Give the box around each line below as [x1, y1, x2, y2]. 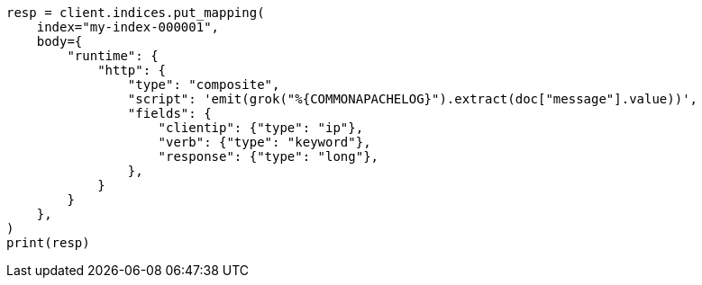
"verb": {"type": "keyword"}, [158, 135, 371, 149]
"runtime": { [67, 49, 159, 63]
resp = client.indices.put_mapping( [6, 5, 265, 20]
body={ [36, 34, 83, 49]
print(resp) [6, 236, 90, 250]
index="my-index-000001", [36, 20, 220, 34]
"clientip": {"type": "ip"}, [158, 120, 364, 135]
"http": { [97, 63, 167, 77]
